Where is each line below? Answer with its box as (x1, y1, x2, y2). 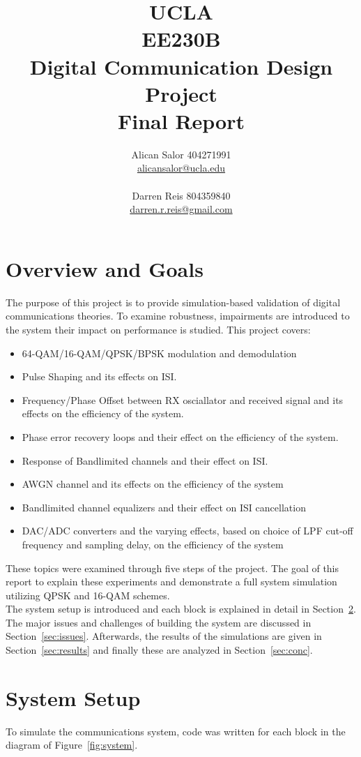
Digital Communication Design (29, 52, 333, 80)
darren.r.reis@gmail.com (130, 202, 233, 216)
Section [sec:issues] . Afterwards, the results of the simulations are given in (6, 629, 322, 643)
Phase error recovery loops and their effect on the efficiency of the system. (22, 429, 339, 444)
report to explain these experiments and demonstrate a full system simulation (6, 574, 337, 589)
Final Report (117, 106, 245, 135)
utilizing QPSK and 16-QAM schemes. (6, 587, 170, 602)
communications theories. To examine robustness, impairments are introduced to (6, 308, 350, 323)
